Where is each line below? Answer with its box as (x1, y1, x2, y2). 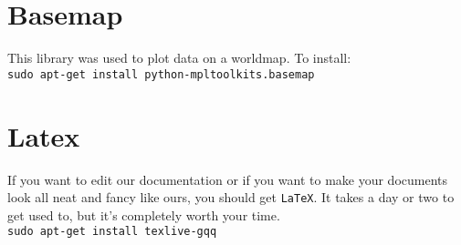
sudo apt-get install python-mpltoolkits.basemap (7, 67, 315, 81)
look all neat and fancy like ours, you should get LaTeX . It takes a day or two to (7, 188, 455, 207)
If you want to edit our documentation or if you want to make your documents (7, 169, 448, 189)
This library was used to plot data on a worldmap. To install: (7, 48, 351, 67)
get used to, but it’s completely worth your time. (7, 205, 280, 224)
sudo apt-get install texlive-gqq (7, 225, 217, 239)
